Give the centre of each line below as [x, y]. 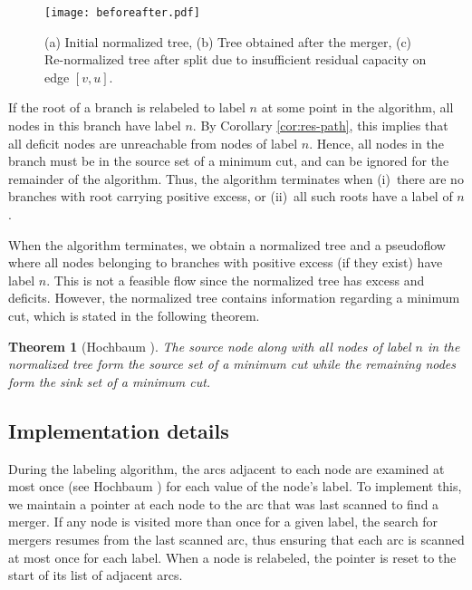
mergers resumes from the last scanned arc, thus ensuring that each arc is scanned [236, 539]
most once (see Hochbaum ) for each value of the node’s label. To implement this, [235, 486]
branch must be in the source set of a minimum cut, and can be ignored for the [229, 161]
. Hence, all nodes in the [376, 143]
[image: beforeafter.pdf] [122, 13]
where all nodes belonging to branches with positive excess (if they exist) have [226, 262]
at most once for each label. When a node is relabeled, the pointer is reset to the [232, 557]
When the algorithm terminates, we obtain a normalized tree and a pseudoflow [227, 244]
